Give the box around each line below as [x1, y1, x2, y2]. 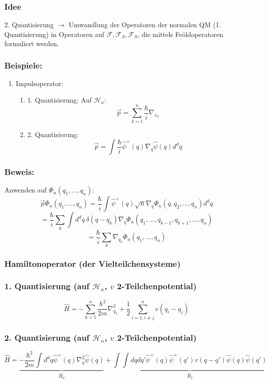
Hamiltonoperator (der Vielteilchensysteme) [4, 258, 181, 270]
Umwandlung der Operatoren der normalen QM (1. [68, 19, 221, 30]
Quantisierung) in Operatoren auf [4, 29, 104, 39]
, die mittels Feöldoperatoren [137, 29, 223, 39]
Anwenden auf [4, 185, 47, 195]
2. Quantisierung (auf [4, 331, 90, 343]
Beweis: [4, 166, 34, 178]
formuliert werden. [4, 38, 59, 49]
